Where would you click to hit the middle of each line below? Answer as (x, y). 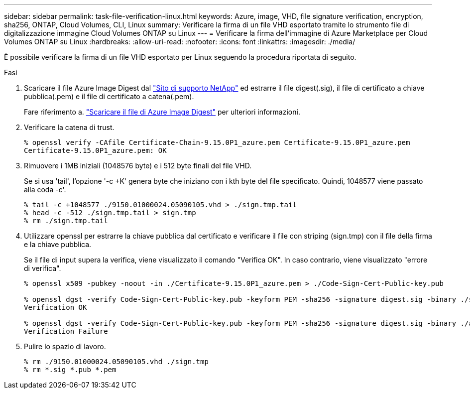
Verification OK (56, 307)
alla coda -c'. (45, 190)
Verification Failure (66, 331)
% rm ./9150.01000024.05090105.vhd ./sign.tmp (116, 362)
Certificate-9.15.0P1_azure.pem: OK (95, 150)
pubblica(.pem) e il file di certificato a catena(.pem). (109, 96)
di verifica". (43, 268)
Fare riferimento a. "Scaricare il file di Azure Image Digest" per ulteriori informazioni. (162, 112)
